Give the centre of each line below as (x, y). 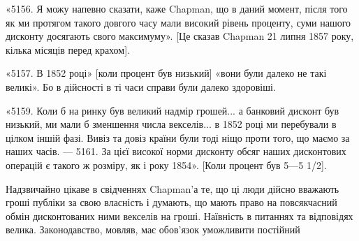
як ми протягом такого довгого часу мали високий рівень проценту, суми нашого (178, 22)
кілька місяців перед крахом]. (68, 49)
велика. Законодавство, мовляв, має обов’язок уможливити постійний (153, 229)
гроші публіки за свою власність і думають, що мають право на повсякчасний (171, 202)
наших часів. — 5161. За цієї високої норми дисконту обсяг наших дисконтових (176, 151)
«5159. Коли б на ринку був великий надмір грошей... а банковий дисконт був (173, 110)
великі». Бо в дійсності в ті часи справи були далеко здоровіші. (141, 86)
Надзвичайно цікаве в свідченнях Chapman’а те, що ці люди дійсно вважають (173, 188)
